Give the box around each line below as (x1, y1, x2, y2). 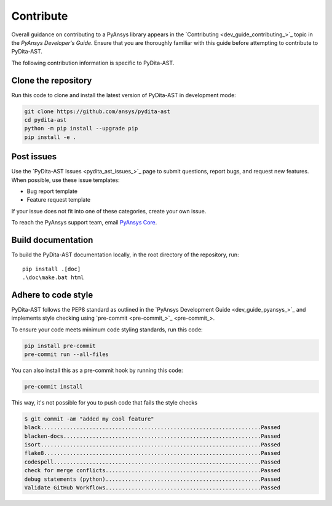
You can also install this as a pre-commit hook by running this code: (11, 366, 183, 374)
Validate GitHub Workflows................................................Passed (24, 484, 281, 491)
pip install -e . (24, 133, 77, 141)
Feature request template (26, 196, 91, 204)
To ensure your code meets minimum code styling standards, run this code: (11, 326, 203, 333)
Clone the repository (11, 75, 92, 85)
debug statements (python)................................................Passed (24, 475, 281, 483)
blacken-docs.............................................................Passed (24, 432, 281, 440)
